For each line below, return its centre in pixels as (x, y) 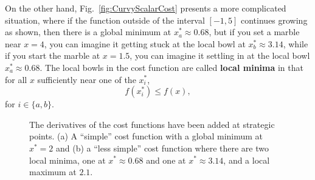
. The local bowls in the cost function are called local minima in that (171, 67)
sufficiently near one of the (87, 79)
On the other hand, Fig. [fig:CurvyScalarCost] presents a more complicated (146, 8)
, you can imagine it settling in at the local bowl (220, 55)
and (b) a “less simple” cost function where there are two (163, 148)
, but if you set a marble (254, 32)
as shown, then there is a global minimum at (88, 32)
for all (16, 79)
